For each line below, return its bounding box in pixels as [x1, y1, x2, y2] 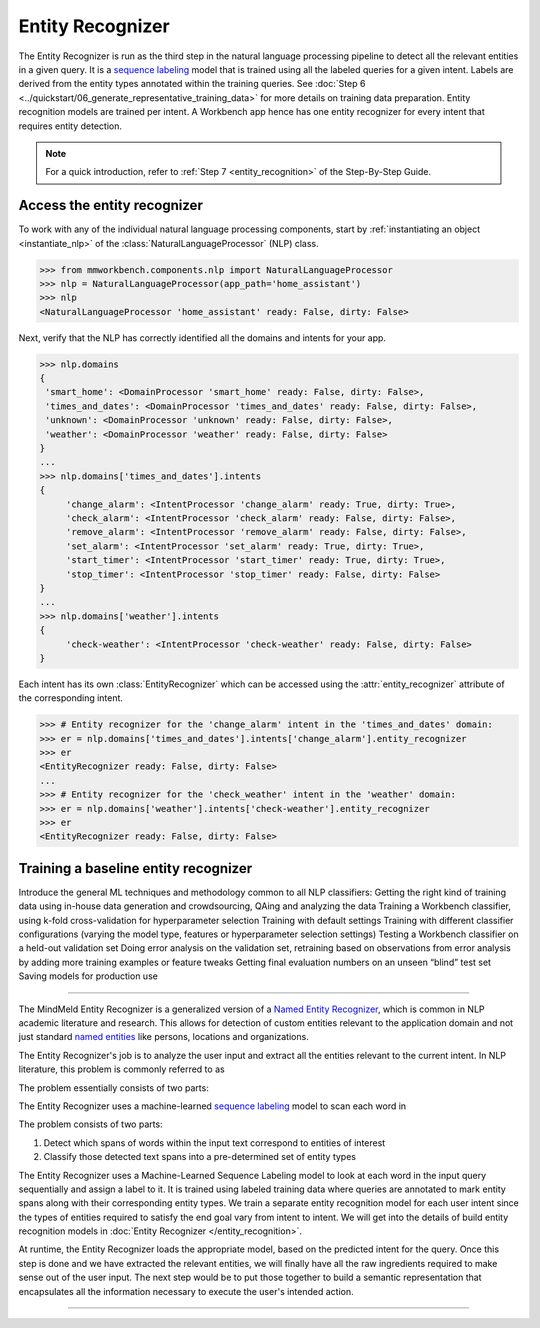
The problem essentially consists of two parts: [18, 1081, 209, 1094]
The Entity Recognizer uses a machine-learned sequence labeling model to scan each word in [18, 1100, 407, 1112]
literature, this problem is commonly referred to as [18, 1063, 225, 1075]
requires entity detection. [18, 120, 123, 132]
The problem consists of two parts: [18, 1118, 164, 1130]
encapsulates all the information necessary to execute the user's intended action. [18, 1285, 354, 1297]
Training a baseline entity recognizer [18, 860, 253, 877]
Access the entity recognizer [18, 197, 204, 214]
